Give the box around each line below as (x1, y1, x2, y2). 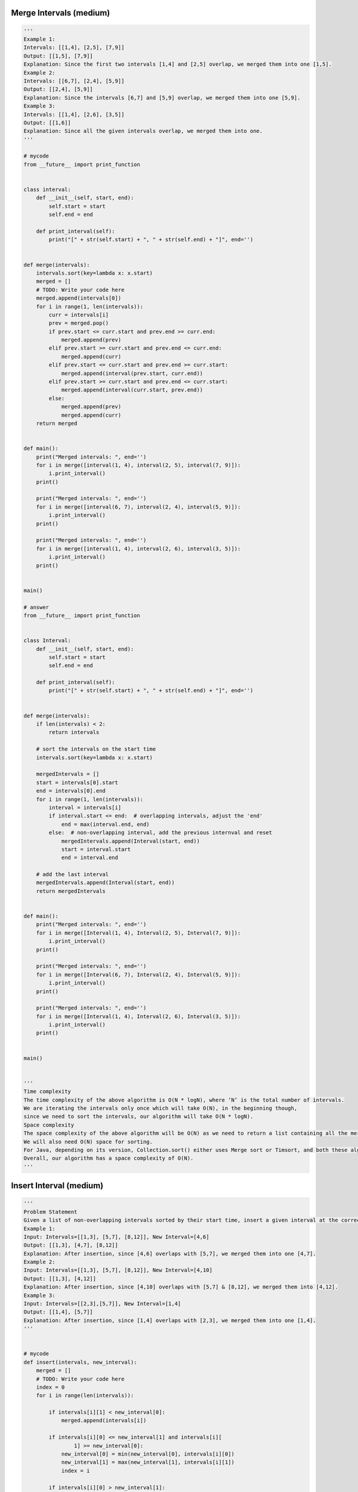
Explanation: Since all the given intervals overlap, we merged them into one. (23, 128, 263, 134)
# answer (23, 603, 50, 611)
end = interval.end (61, 854, 119, 861)
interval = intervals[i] (48, 804, 122, 811)
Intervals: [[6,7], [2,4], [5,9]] (23, 78, 125, 84)
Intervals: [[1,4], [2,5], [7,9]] (23, 44, 125, 51)
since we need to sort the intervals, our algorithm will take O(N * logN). (23, 1113, 254, 1120)
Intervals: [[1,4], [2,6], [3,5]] (23, 111, 125, 118)
